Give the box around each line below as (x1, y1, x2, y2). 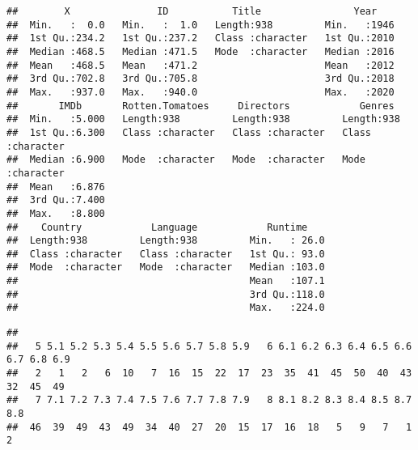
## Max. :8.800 (6, 207, 105, 219)
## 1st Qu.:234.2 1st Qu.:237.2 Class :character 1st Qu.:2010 (6, 32, 395, 45)
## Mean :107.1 (6, 275, 325, 287)
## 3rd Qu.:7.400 (6, 194, 105, 206)
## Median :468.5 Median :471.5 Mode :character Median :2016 (6, 45, 395, 57)
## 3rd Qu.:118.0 (6, 288, 325, 300)
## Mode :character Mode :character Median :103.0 (6, 261, 325, 274)
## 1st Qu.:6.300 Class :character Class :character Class (6, 126, 372, 138)
